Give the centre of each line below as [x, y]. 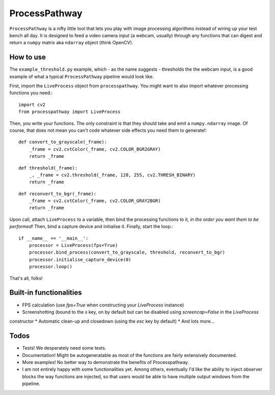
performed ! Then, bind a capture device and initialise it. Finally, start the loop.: [91, 227]
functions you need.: [31, 93]
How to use [28, 57]
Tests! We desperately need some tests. [64, 348]
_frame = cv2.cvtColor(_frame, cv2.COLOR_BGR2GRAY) [95, 149]
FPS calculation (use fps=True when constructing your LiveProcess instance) [103, 305]
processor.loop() [50, 267]
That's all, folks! [26, 278]
